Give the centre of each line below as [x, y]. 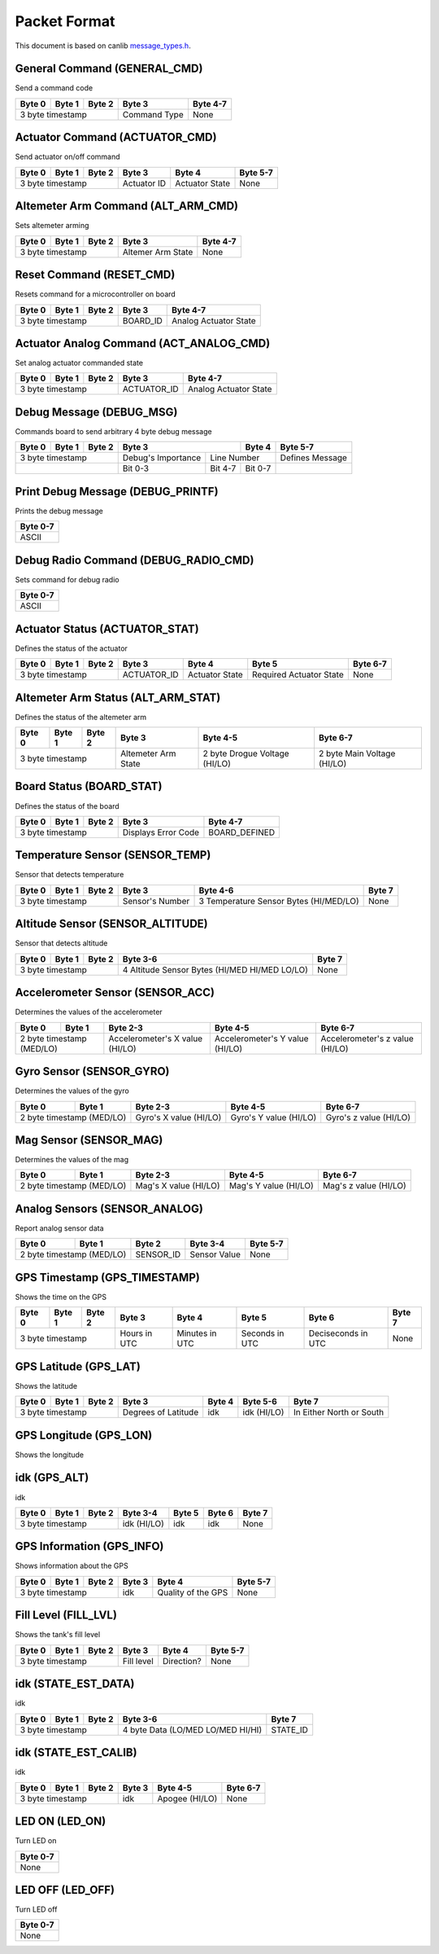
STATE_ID [290, 1729]
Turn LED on [36, 1841]
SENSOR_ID [158, 1254]
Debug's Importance [162, 458]
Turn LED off [36, 1909]
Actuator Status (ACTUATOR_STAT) [107, 628]
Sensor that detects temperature [70, 875]
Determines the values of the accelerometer [89, 1012]
